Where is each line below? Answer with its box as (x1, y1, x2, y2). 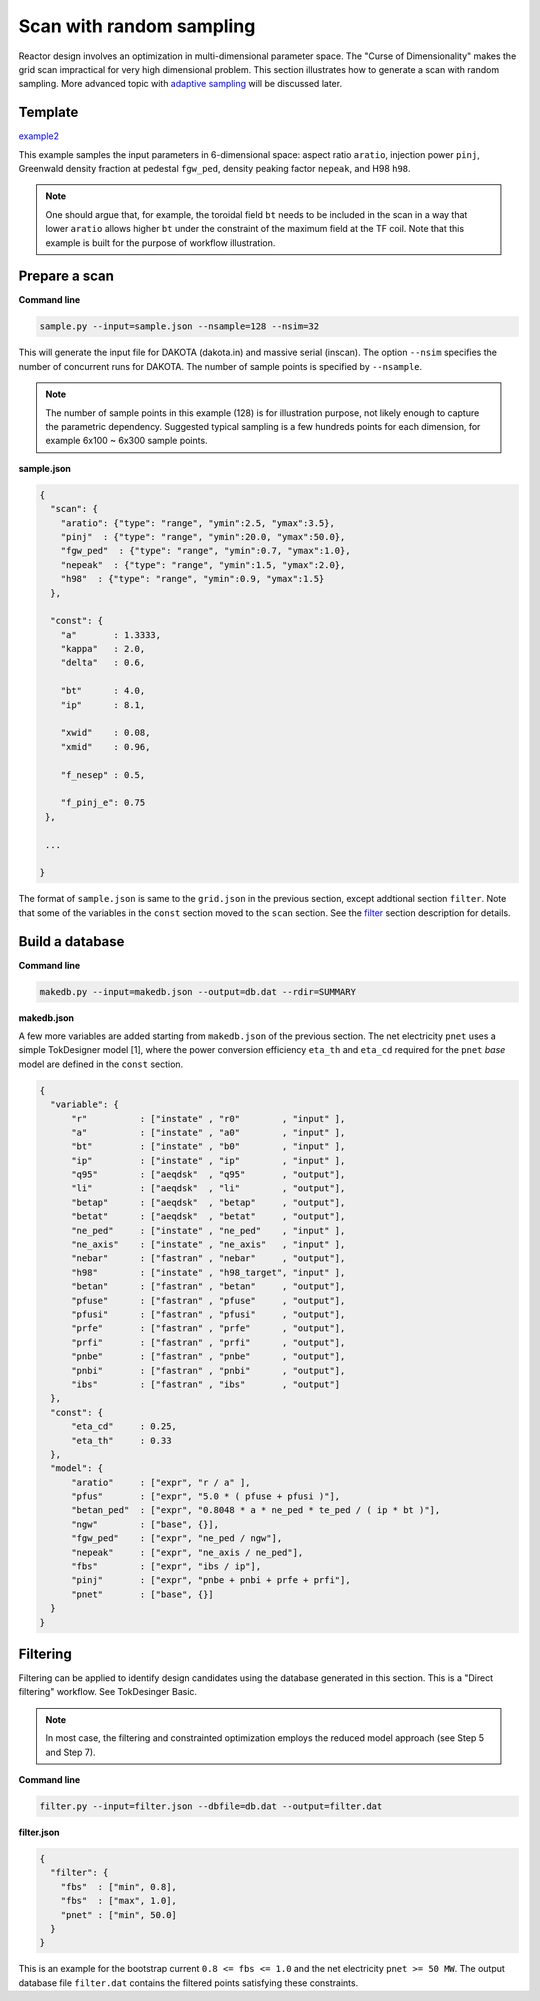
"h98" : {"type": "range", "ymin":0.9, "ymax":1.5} (60, 573, 325, 585)
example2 (18, 130, 60, 142)
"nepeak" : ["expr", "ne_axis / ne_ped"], (71, 1546, 304, 1558)
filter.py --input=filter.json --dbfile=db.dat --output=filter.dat (39, 1801, 383, 1812)
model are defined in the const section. (18, 1058, 184, 1070)
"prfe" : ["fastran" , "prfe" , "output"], (71, 1323, 346, 1334)
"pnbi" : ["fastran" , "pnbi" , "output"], (71, 1365, 346, 1376)
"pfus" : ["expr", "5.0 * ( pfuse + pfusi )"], (71, 1491, 341, 1502)
